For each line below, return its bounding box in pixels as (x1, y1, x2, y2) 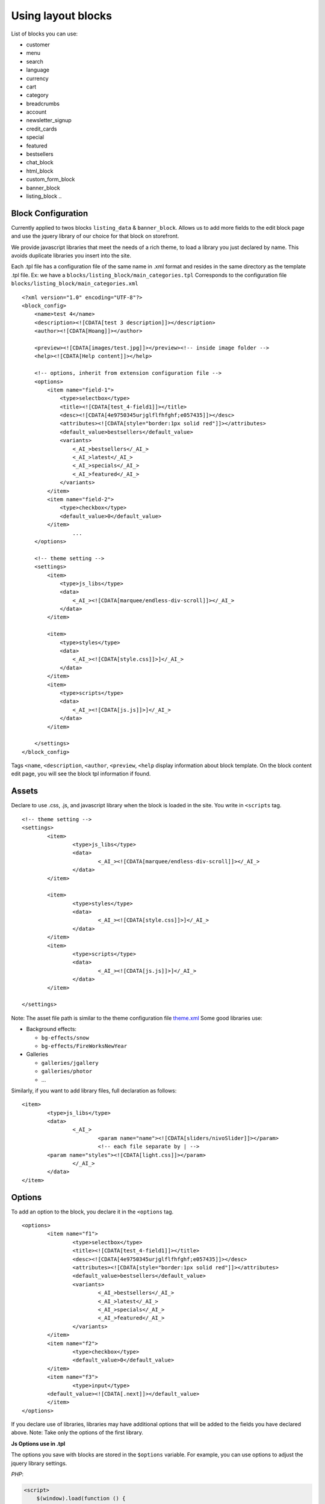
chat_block (26, 159, 54, 166)
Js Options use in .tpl (11, 1440, 66, 1447)
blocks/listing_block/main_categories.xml (11, 280, 138, 287)
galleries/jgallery (41, 1059, 99, 1066)
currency (26, 75, 49, 82)
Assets (11, 786, 39, 797)
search (26, 58, 43, 65)
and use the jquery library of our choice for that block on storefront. (11, 232, 179, 240)
